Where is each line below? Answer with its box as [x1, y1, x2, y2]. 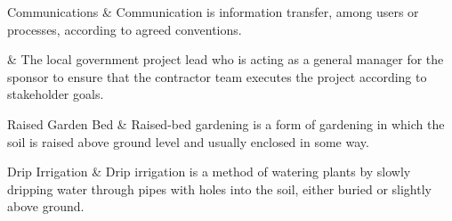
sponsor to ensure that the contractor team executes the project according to [7, 67, 427, 86]
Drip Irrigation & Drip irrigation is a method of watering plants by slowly [7, 162, 411, 181]
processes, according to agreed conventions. [7, 20, 242, 38]
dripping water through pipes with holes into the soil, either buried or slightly [7, 179, 432, 198]
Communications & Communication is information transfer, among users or [7, 3, 419, 20]
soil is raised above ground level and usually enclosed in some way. [7, 132, 369, 151]
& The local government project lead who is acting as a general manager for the [7, 50, 444, 69]
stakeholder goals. [7, 85, 104, 103]
